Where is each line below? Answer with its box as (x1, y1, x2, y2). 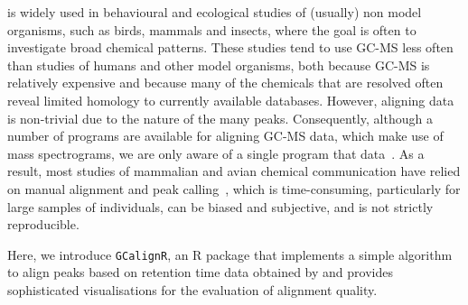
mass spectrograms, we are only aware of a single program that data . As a (7, 143, 425, 162)
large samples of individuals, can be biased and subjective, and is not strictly (7, 197, 434, 216)
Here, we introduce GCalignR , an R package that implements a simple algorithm (7, 245, 453, 263)
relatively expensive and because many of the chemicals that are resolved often (7, 73, 444, 92)
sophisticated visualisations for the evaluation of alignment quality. (7, 280, 378, 299)
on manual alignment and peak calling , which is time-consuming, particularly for (7, 179, 461, 198)
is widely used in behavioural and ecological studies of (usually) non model (7, 3, 422, 21)
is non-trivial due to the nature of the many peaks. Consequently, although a (7, 108, 433, 127)
